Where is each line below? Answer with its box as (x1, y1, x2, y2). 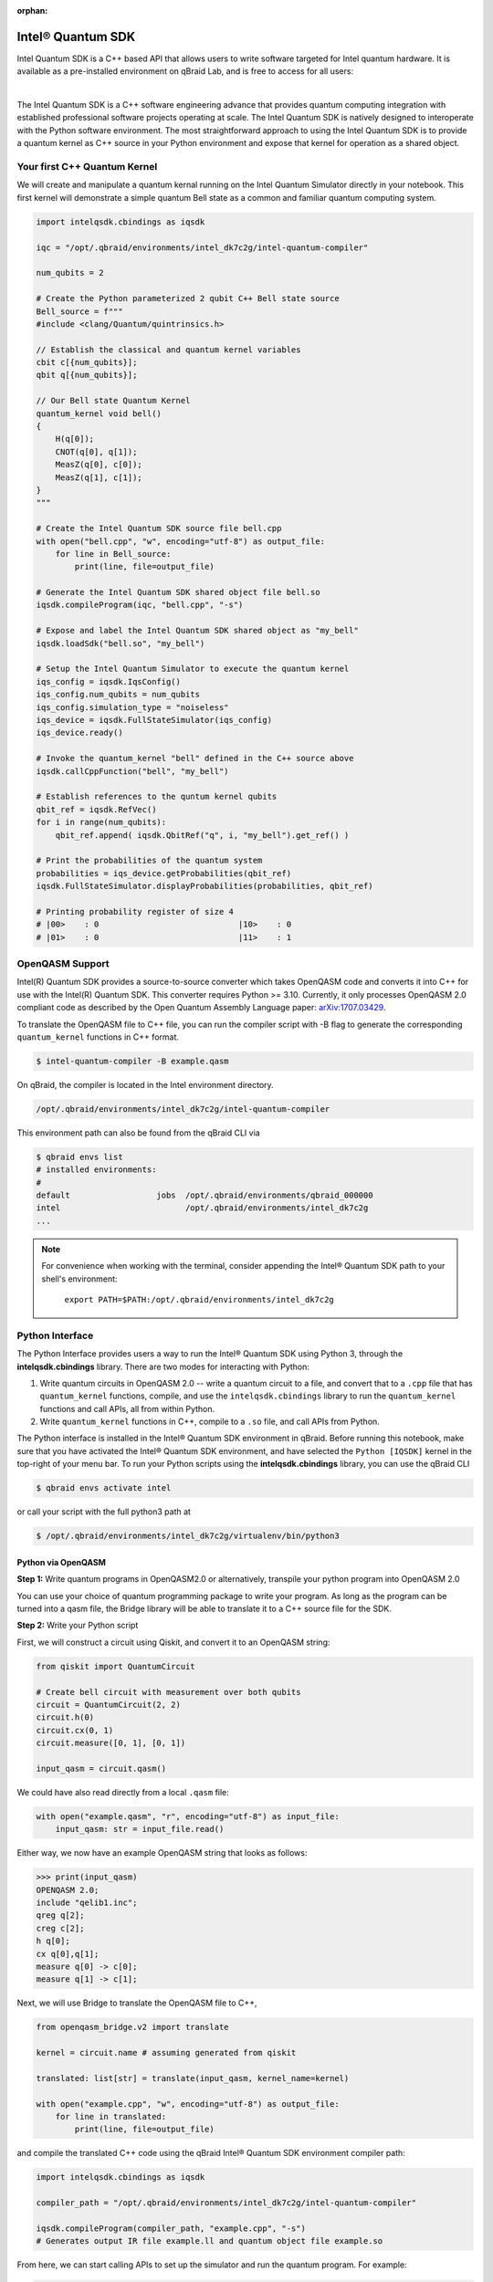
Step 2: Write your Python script (16, 1620, 139, 1631)
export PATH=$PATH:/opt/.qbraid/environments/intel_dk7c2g (64, 1294, 335, 1304)
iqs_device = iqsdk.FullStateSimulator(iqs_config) (36, 715, 273, 725)
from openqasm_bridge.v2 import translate (36, 2022, 229, 2033)
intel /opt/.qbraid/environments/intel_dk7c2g (36, 1203, 369, 1213)
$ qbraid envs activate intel (36, 1483, 172, 1493)
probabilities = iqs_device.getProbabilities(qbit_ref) (36, 868, 292, 878)
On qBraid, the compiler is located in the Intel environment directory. (16, 1079, 274, 1090)
